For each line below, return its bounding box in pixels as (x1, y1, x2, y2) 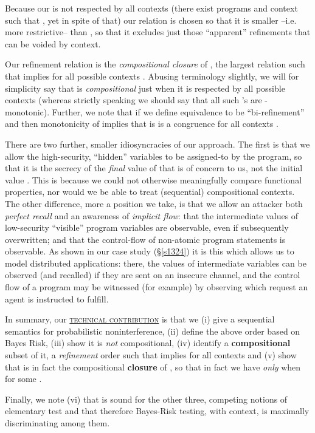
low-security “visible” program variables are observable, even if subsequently (5, 221, 289, 234)
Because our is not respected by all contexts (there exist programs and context (5, 2, 298, 14)
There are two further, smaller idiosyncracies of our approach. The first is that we (5, 137, 310, 150)
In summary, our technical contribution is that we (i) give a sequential (5, 313, 275, 326)
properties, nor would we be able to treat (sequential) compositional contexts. (5, 185, 295, 198)
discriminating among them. (5, 417, 110, 429)
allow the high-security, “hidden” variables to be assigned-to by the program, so (5, 149, 302, 162)
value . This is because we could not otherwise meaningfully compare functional (5, 173, 302, 186)
